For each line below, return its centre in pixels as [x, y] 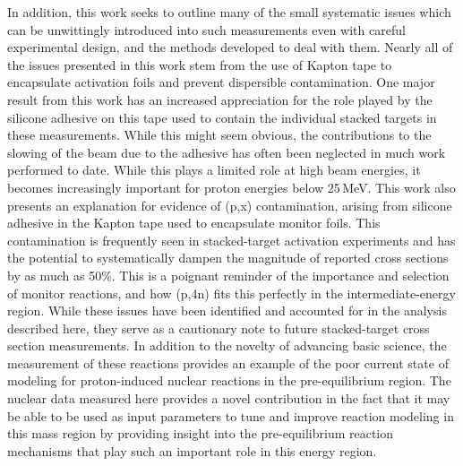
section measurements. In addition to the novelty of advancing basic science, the [227, 345]
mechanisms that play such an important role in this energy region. [192, 450]
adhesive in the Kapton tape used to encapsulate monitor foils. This [194, 223]
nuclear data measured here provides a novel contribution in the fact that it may [229, 398]
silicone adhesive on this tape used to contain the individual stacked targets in [222, 117]
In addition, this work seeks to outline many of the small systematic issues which [229, 12]
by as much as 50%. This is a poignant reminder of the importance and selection [228, 275]
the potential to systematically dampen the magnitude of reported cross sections [228, 258]
